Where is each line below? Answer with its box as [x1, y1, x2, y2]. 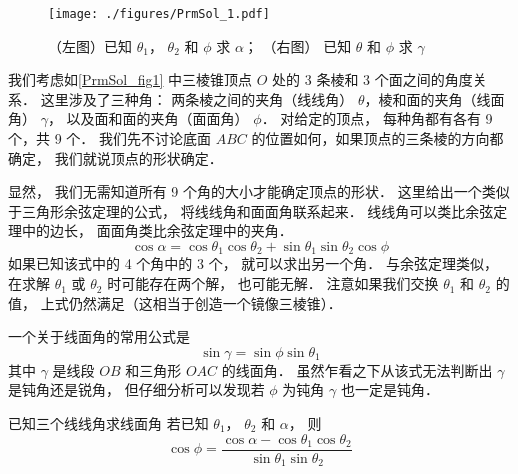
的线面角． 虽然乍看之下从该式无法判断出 [221, 359, 493, 380]
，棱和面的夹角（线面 [364, 88, 505, 109]
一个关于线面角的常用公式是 [8, 326, 190, 347]
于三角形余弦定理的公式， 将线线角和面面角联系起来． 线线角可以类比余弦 [8, 200, 494, 221]
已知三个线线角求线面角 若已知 [8, 413, 209, 434]
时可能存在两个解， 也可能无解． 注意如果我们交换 [107, 273, 439, 294]
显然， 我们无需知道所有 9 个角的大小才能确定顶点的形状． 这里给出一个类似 [8, 181, 510, 202]
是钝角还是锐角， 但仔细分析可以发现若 [8, 379, 265, 400]
